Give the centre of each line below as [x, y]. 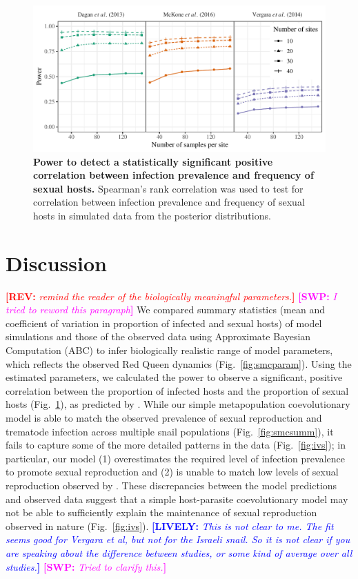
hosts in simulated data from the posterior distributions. [152, 215]
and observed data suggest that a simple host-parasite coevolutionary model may [177, 499]
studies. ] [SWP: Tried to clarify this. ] [86, 566]
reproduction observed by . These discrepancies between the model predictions [171, 485]
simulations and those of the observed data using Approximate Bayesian [158, 336]
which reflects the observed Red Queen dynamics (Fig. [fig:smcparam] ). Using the [179, 363]
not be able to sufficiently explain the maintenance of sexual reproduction [161, 512]
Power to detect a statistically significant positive [153, 161]
